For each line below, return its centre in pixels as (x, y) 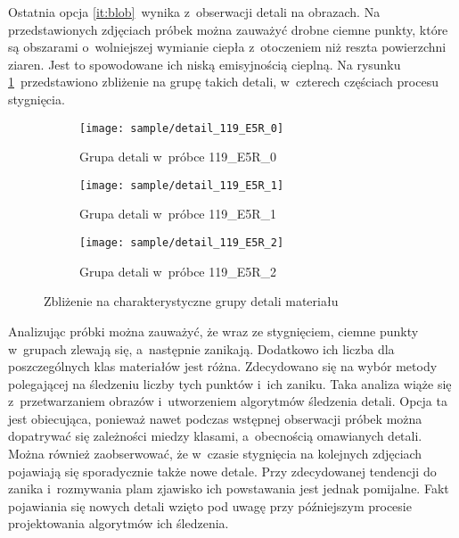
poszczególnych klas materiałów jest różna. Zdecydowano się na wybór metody (223, 366)
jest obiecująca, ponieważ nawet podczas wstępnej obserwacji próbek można (215, 418)
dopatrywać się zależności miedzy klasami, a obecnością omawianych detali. (215, 436)
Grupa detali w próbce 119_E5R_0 (178, 157)
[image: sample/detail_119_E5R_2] (182, 243)
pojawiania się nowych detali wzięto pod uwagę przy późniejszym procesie (210, 505)
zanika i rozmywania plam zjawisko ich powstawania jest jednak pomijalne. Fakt (229, 488)
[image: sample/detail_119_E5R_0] (182, 128)
